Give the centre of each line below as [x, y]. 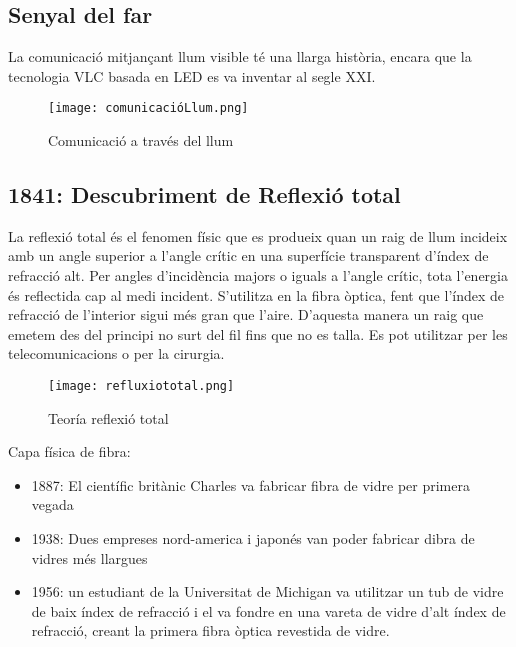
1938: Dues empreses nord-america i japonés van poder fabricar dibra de [253, 538]
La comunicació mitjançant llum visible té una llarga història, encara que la [240, 56]
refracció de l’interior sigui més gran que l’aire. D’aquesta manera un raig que [246, 314]
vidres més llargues [89, 557]
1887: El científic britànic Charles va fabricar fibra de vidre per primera [250, 484]
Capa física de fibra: [69, 451]
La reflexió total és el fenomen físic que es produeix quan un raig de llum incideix [258, 235]
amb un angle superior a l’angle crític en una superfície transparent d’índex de [248, 255]
